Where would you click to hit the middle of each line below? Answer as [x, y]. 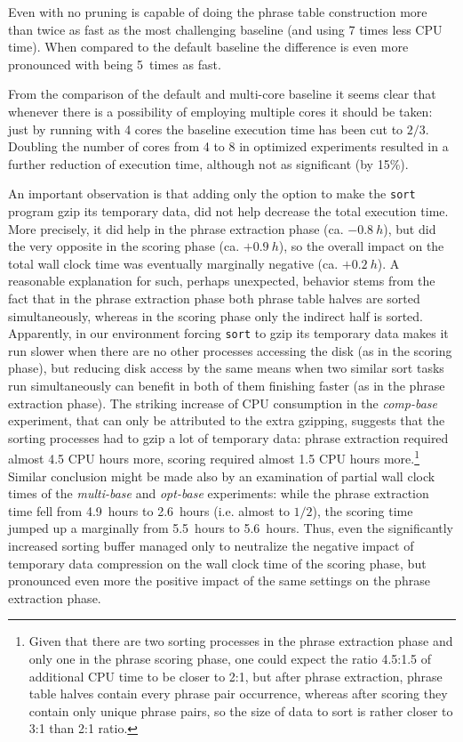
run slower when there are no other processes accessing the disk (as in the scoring [230, 350]
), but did [410, 228]
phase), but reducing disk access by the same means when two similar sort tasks [226, 368]
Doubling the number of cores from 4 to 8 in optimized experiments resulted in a [228, 146]
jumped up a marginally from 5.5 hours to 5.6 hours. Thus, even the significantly [231, 528]
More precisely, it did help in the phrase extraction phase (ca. [176, 228]
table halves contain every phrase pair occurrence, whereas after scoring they [238, 694]
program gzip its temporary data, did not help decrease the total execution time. [228, 211]
